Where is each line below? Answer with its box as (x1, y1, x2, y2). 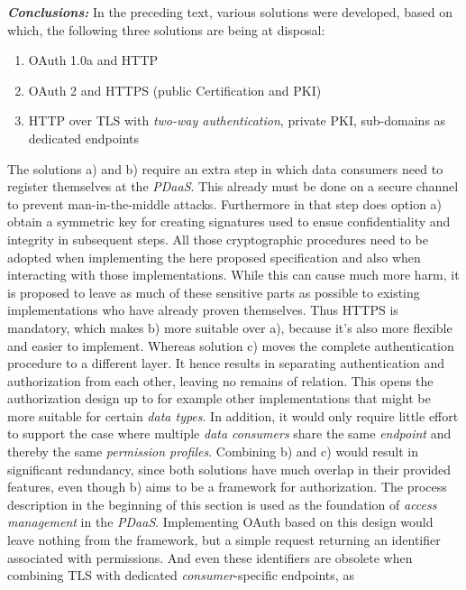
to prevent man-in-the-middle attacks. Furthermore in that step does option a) (7, 194, 443, 213)
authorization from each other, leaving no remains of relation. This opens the (7, 371, 434, 390)
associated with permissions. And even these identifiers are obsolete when (7, 548, 413, 567)
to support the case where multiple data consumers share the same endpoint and (7, 424, 452, 443)
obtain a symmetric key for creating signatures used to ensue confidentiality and (7, 212, 451, 231)
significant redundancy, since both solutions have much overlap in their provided (7, 459, 452, 478)
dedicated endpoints (28, 128, 140, 147)
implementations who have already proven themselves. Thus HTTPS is (7, 300, 398, 319)
